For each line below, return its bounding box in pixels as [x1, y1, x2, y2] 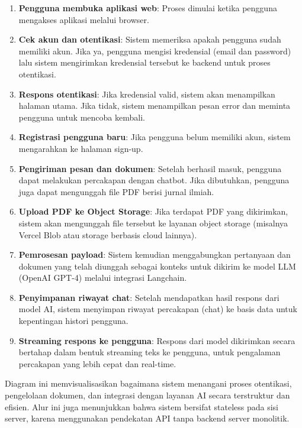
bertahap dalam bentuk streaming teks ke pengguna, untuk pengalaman [18, 346, 281, 358]
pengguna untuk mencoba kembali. [18, 111, 145, 123]
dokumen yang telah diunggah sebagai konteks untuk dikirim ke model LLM [18, 260, 296, 272]
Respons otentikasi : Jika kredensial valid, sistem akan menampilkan [18, 87, 275, 100]
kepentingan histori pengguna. [18, 314, 128, 327]
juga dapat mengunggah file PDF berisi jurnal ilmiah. [18, 185, 214, 197]
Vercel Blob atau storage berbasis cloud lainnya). [18, 228, 197, 241]
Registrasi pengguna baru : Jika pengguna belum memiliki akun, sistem [18, 131, 291, 143]
